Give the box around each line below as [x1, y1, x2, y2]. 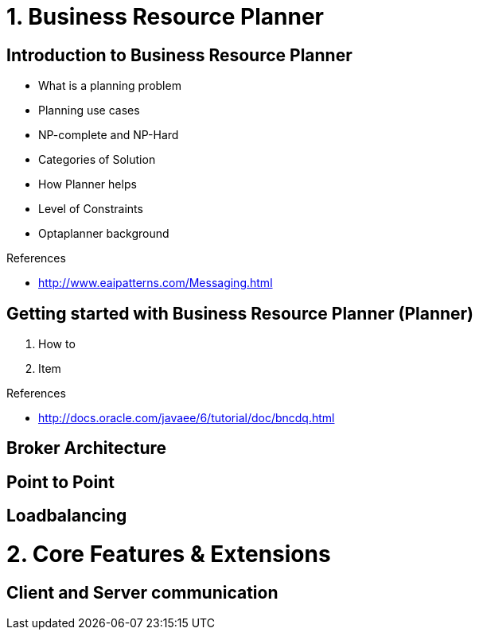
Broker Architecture [6, 438, 167, 459]
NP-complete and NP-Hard [38, 128, 179, 142]
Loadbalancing [6, 506, 127, 526]
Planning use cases [38, 103, 140, 118]
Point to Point [6, 471, 115, 492]
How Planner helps [38, 177, 137, 192]
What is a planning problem [38, 79, 181, 93]
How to [38, 337, 76, 351]
